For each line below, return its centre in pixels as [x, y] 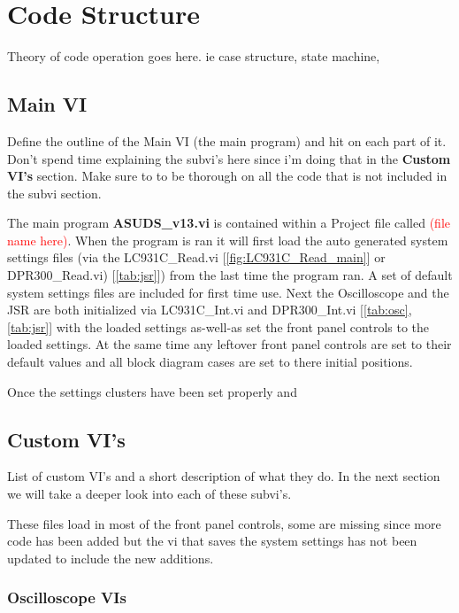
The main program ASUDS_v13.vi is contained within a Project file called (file [229, 223]
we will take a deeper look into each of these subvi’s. [149, 494]
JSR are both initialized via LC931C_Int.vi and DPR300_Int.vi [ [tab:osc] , [210, 310]
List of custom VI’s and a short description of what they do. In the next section [224, 476]
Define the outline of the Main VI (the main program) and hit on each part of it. [227, 140]
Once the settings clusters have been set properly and [152, 391]
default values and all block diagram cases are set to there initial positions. [210, 362]
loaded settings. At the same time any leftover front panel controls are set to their [229, 344]
